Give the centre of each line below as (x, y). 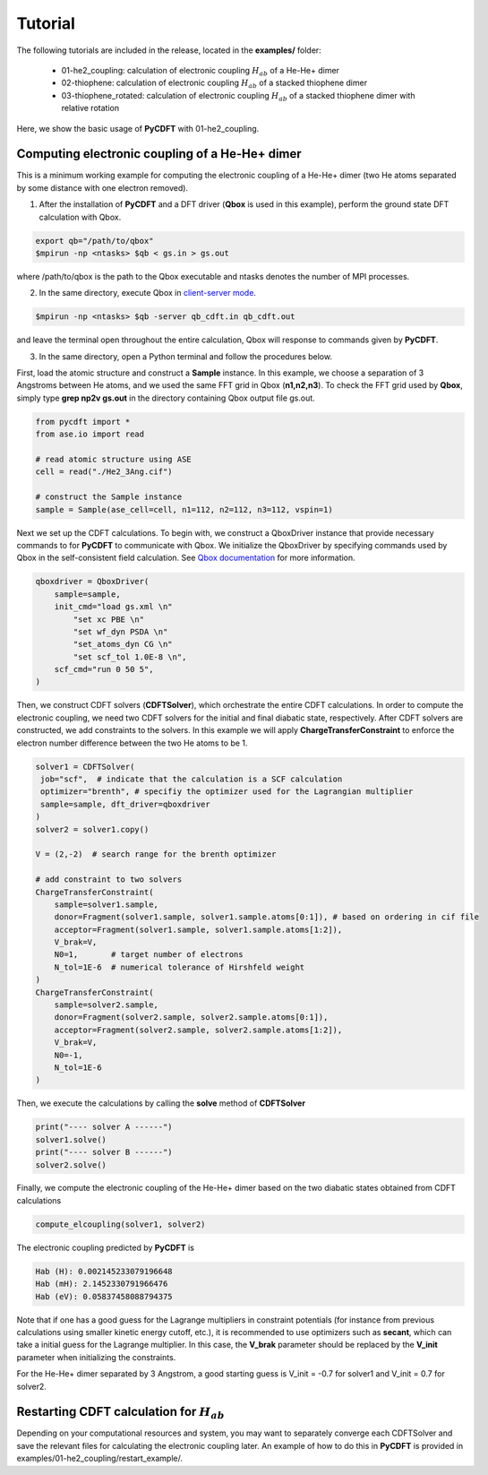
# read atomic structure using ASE (113, 460)
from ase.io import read (90, 434)
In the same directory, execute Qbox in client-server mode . (148, 293)
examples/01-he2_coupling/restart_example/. (100, 1458)
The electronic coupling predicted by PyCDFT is (105, 1247)
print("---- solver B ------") (104, 1152)
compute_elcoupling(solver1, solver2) (120, 1224)
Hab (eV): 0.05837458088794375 (104, 1296)
